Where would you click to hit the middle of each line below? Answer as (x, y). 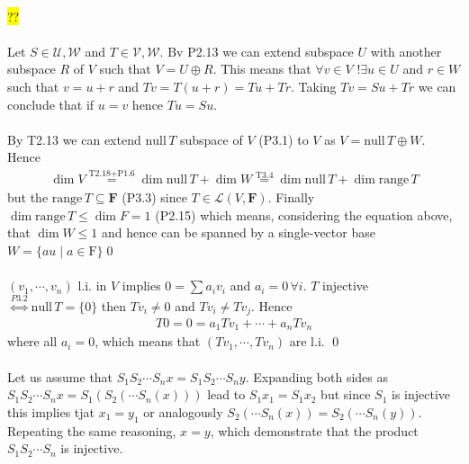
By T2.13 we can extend (74, 139)
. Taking (314, 86)
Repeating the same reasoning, (92, 430)
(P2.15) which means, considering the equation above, (304, 214)
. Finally (291, 197)
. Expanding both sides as (317, 376)
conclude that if (51, 104)
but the (28, 197)
